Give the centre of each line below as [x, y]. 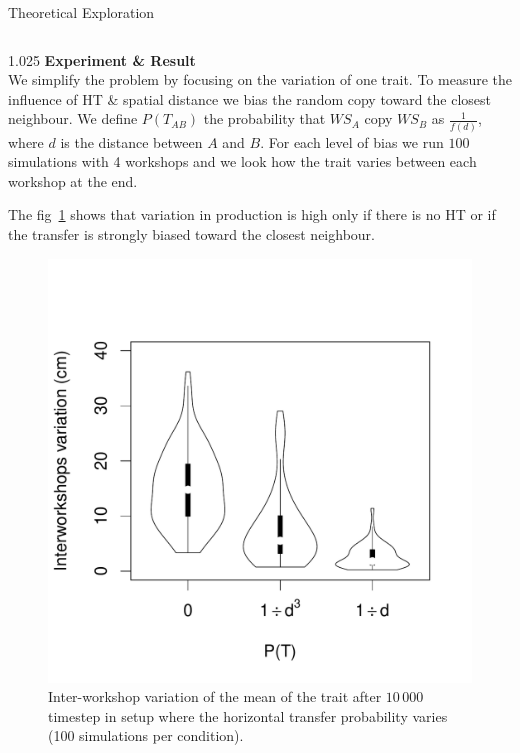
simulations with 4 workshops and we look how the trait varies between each [242, 161]
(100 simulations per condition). [146, 735]
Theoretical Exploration [81, 12]
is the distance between [131, 141]
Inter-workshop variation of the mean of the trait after [215, 696]
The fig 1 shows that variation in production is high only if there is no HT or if [252, 214]
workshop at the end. [73, 180]
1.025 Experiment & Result [102, 59]
